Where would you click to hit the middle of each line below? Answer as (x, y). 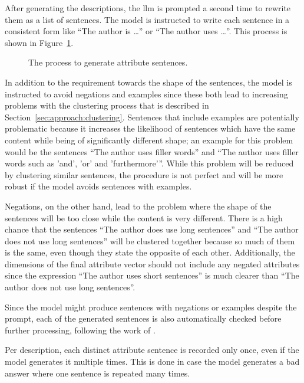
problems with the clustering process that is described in (107, 105)
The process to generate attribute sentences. (108, 62)
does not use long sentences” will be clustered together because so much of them (150, 240)
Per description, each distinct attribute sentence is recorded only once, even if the (152, 350)
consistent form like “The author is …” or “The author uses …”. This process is (146, 31)
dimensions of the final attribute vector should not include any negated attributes (152, 263)
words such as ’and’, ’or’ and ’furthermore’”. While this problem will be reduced (149, 163)
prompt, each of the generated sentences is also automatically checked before (143, 318)
